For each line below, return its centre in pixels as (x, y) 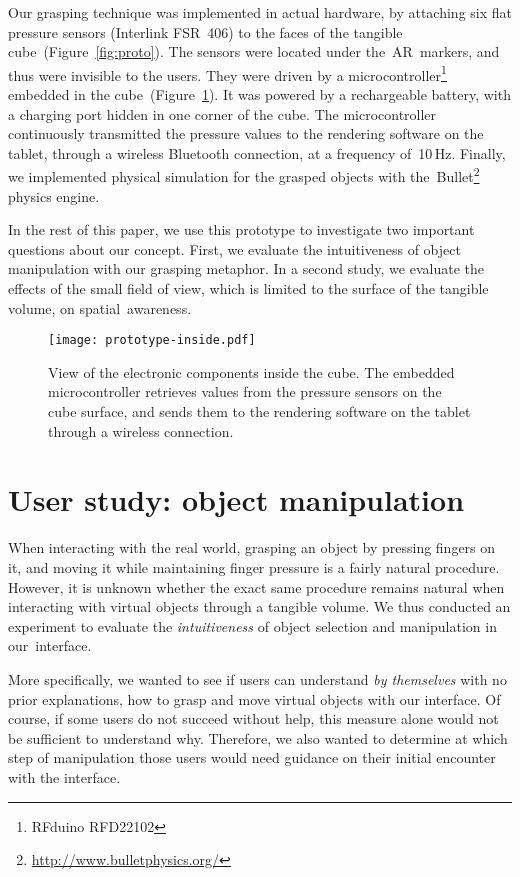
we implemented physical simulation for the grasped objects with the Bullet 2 (244, 175)
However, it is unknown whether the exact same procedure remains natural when (256, 586)
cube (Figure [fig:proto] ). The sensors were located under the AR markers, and (254, 51)
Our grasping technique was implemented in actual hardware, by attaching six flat (260, 12)
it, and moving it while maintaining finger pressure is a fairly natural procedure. (254, 566)
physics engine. (54, 195)
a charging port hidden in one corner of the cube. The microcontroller (222, 113)
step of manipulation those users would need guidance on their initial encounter (252, 757)
